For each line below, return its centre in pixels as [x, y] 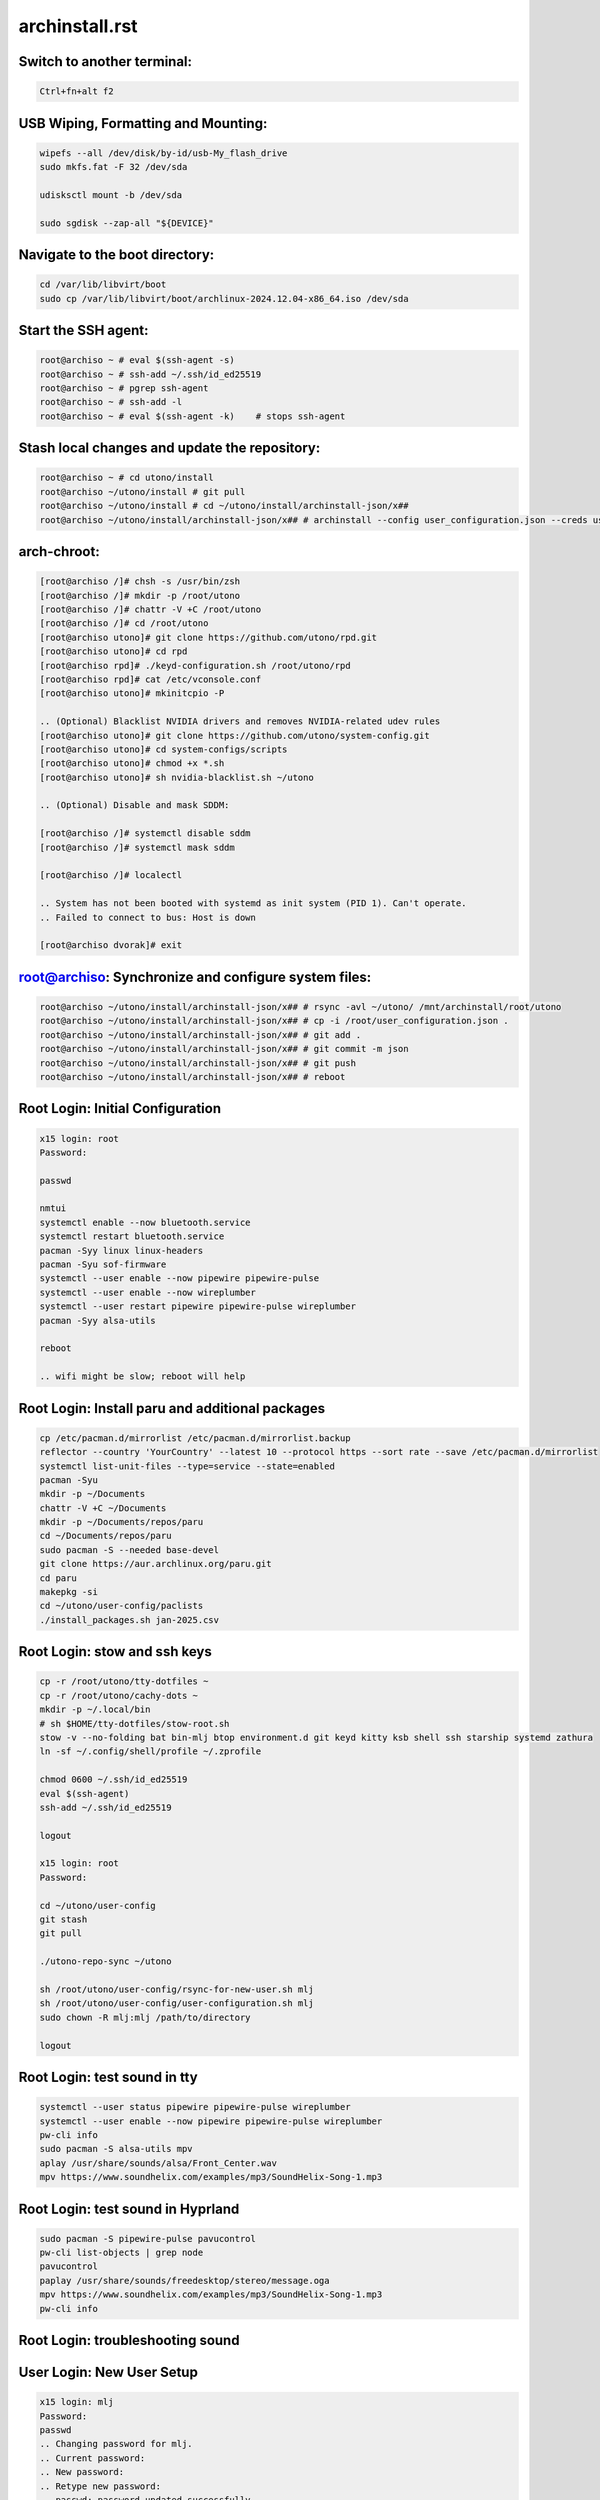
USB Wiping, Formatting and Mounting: [143, 123]
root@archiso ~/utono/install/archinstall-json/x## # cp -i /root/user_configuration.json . [274, 1021]
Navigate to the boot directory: [116, 255]
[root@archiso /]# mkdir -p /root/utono [139, 595]
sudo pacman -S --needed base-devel [129, 1549]
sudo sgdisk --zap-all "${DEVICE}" [126, 223]
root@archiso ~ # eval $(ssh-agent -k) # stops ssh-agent [192, 416]
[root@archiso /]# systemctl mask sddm [137, 847]
